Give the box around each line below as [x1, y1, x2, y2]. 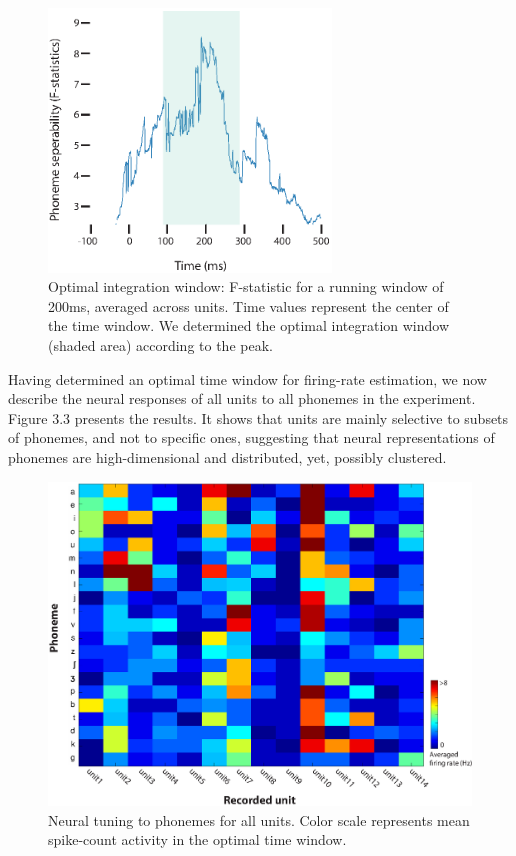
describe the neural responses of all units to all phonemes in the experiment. [8, 388, 476, 409]
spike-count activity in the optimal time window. [48, 829, 347, 850]
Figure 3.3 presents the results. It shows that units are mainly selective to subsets [8, 407, 509, 428]
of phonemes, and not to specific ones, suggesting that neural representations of [8, 427, 495, 448]
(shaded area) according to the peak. [48, 334, 273, 355]
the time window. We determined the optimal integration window [48, 315, 450, 336]
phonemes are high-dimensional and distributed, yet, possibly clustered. [8, 446, 447, 467]
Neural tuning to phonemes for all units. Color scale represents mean [48, 809, 470, 830]
